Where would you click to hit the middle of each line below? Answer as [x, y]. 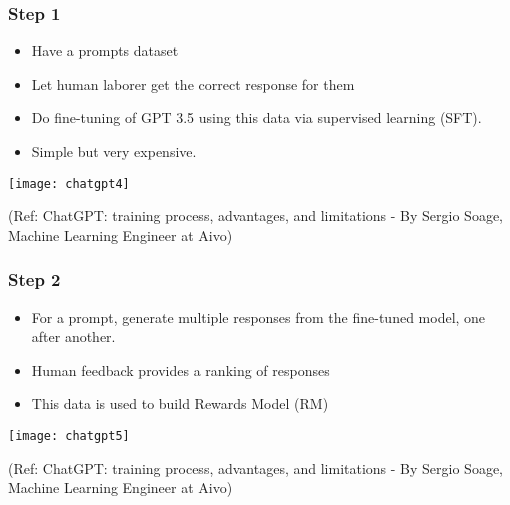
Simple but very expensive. [114, 151]
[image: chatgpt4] [69, 183]
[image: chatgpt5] [69, 436]
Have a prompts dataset [105, 50]
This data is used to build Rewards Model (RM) [180, 403]
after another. [73, 336]
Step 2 [34, 279]
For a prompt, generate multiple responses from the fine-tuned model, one [258, 316]
